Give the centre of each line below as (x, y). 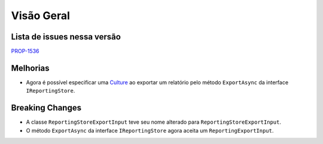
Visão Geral (40, 16)
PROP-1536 (25, 51)
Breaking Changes (46, 108)
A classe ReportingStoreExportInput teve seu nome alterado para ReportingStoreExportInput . (153, 122)
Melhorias (31, 68)
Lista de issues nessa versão (66, 37)
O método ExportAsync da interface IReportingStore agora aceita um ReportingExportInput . (150, 130)
